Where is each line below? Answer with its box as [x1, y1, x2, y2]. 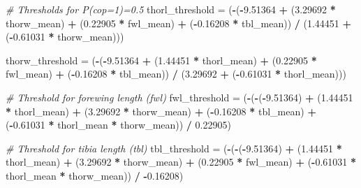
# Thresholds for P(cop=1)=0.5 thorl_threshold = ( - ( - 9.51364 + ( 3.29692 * [6, 2, 336, 16]
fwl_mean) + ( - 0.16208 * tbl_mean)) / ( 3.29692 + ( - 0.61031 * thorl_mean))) [6, 66, 346, 81]
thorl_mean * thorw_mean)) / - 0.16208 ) [6, 168, 184, 182]
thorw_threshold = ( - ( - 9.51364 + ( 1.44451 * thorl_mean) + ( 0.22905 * [6, 52, 317, 67]
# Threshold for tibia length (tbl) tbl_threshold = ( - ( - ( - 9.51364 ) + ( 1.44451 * [6, 140, 342, 155]
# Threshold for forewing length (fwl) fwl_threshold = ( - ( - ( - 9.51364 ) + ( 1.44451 [6, 89, 353, 104]
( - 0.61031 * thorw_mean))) [6, 29, 124, 44]
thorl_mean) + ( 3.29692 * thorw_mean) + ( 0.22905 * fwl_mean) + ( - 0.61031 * [6, 154, 357, 169]
